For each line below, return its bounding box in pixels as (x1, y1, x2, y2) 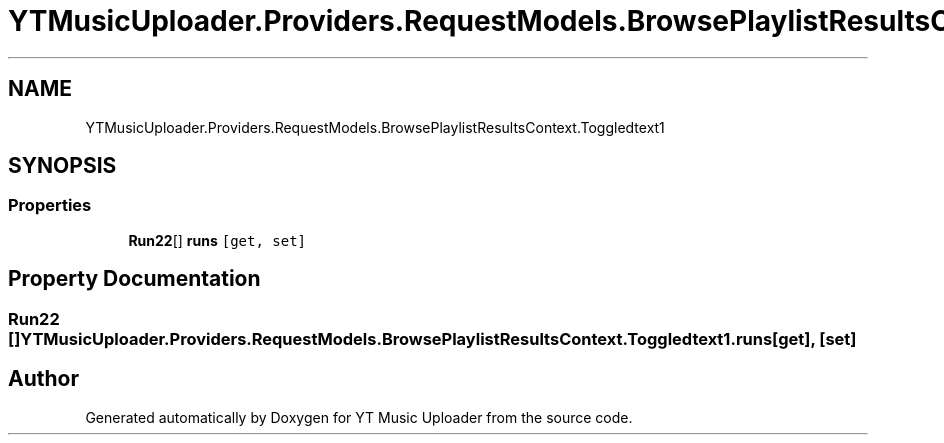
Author (8, 366, 79, 392)
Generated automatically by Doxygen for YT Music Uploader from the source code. (85, 408, 633, 426)
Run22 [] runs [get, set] (128, 231, 307, 249)
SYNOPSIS (8, 153, 117, 179)
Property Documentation (8, 266, 261, 292)
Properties (8, 195, 92, 216)
